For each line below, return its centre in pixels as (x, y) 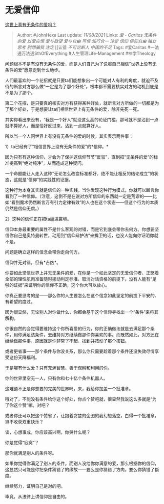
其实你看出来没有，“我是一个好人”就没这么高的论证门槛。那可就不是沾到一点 (82, 119)
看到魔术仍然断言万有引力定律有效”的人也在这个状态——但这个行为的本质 (85, 202)
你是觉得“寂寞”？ (22, 442)
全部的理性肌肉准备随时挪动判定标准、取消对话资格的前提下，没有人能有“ (79, 279)
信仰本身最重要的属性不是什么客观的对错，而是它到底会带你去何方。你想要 (80, 229)
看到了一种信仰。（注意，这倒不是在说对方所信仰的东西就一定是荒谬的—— (79, 196)
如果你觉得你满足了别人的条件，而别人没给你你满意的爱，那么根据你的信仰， (82, 463)
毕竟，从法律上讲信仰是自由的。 (37, 496)
